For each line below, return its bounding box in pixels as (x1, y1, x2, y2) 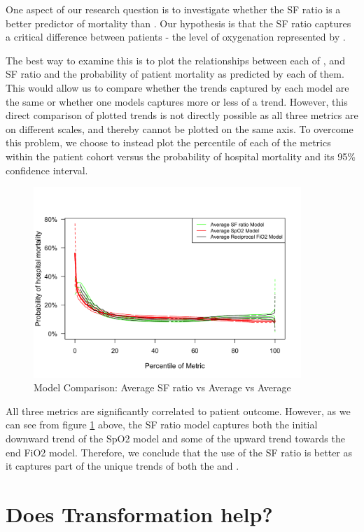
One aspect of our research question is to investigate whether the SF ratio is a (6, 2, 341, 16)
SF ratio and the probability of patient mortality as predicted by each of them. (6, 66, 344, 81)
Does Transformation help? (6, 499, 273, 528)
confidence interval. (6, 162, 88, 177)
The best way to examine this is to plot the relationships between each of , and (6, 52, 345, 67)
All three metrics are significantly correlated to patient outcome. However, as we (6, 403, 351, 418)
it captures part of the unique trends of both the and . (6, 458, 239, 473)
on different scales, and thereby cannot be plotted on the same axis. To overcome (6, 121, 353, 136)
